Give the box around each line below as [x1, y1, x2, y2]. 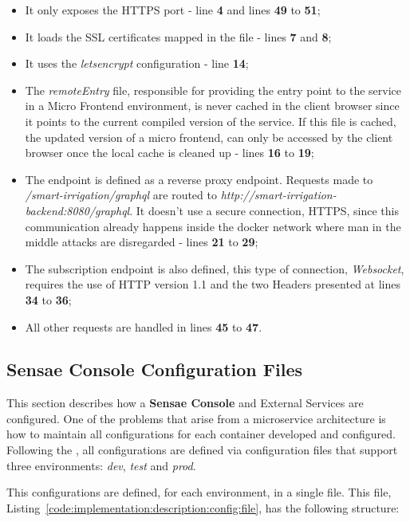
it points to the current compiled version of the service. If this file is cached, [25, 112, 396, 129]
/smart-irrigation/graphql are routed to [25, 186, 217, 203]
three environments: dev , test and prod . [6, 457, 196, 473]
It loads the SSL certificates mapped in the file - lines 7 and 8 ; [25, 28, 332, 45]
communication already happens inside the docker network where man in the [25, 218, 401, 234]
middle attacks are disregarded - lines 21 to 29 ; [25, 234, 258, 250]
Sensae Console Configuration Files [6, 357, 303, 382]
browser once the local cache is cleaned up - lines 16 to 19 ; [25, 144, 314, 161]
